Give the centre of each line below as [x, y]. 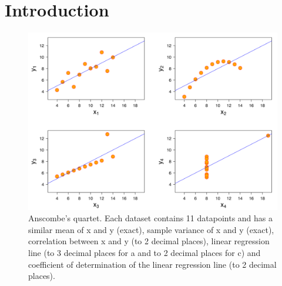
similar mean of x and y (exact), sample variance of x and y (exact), [151, 229]
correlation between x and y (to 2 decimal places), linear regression [149, 241]
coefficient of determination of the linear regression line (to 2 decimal [152, 264]
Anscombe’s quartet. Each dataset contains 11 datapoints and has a [151, 218]
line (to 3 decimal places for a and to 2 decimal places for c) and [145, 252]
